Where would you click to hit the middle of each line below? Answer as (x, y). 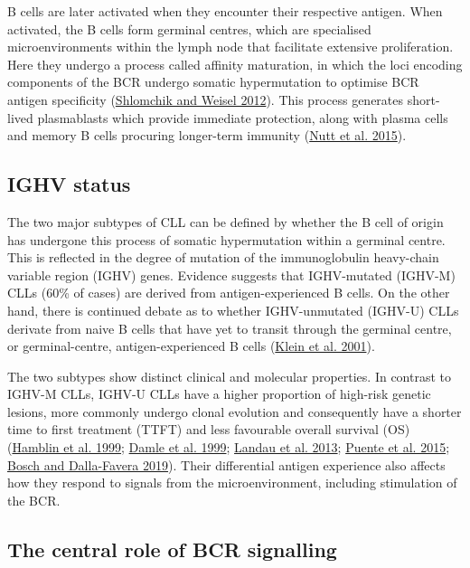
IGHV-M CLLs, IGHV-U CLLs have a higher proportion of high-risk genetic (219, 394)
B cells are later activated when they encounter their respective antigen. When (225, 11)
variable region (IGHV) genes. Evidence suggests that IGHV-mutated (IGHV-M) (231, 275)
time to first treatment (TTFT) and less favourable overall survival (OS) (209, 429)
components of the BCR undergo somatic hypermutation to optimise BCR (213, 82)
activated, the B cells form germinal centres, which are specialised (189, 28)
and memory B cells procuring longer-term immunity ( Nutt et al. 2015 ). (207, 135)
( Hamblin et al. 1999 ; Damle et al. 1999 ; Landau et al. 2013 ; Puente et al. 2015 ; (229, 447)
